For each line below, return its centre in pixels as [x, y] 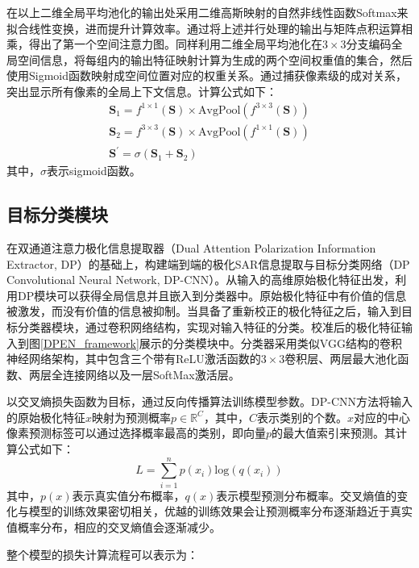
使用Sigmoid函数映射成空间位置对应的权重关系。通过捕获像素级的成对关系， [207, 75]
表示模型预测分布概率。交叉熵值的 [307, 495]
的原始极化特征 [46, 417]
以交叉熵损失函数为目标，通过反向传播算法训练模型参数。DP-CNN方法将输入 [209, 401]
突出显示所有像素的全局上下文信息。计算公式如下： [142, 91]
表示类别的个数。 [302, 417]
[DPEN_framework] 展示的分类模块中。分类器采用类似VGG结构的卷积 [221, 342]
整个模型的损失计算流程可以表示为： [102, 554]
